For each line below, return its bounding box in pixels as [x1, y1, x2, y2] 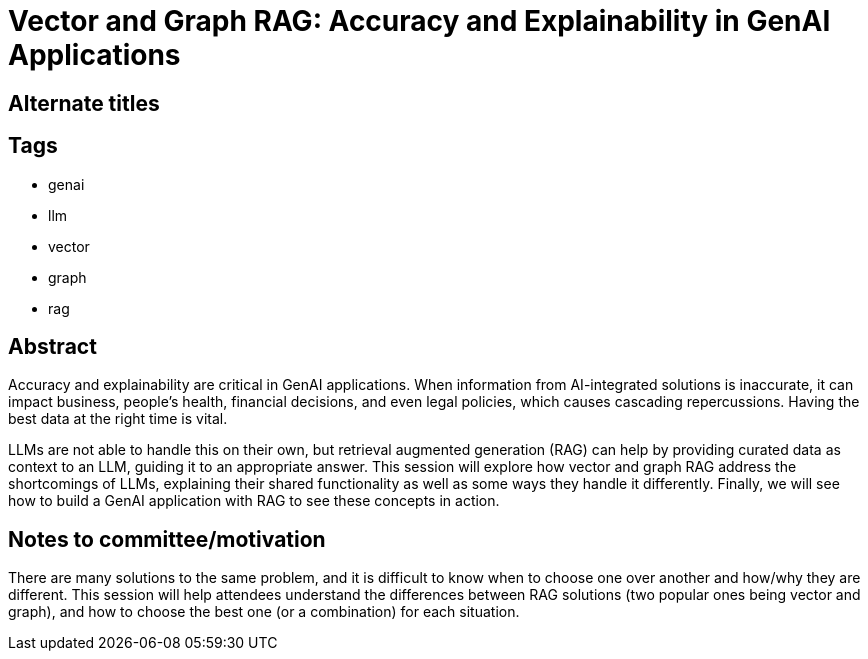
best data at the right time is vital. [8, 410, 228, 428]
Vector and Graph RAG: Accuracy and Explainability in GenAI [8, 4, 831, 38]
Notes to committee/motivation [8, 526, 326, 552]
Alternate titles [8, 90, 160, 116]
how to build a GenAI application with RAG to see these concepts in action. [8, 492, 500, 510]
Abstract [8, 334, 97, 360]
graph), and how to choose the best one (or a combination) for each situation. [8, 603, 520, 621]
